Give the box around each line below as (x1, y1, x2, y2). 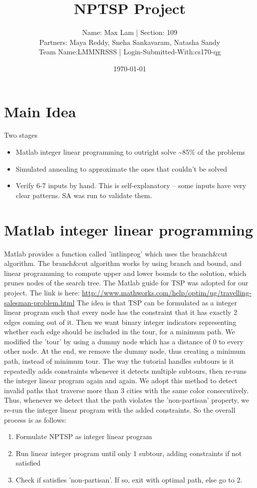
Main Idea (4, 101, 76, 121)
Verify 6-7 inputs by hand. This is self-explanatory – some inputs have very (15, 180, 247, 191)
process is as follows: (4, 414, 67, 425)
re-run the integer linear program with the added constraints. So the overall (4, 405, 236, 415)
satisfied (15, 458, 40, 468)
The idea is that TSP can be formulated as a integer (77, 297, 237, 307)
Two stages (4, 130, 38, 140)
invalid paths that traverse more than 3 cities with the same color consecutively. (4, 385, 249, 395)
